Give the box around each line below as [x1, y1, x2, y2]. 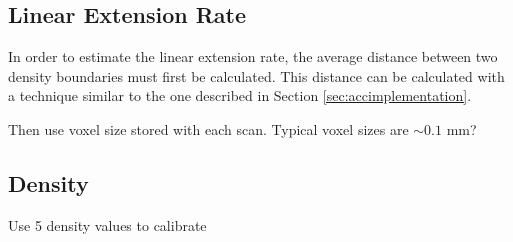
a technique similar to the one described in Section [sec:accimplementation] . [8, 85, 472, 106]
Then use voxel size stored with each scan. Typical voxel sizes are [8, 118, 409, 139]
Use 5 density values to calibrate [8, 214, 207, 235]
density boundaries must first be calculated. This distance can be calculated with [8, 65, 505, 86]
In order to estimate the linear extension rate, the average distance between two [8, 46, 498, 67]
